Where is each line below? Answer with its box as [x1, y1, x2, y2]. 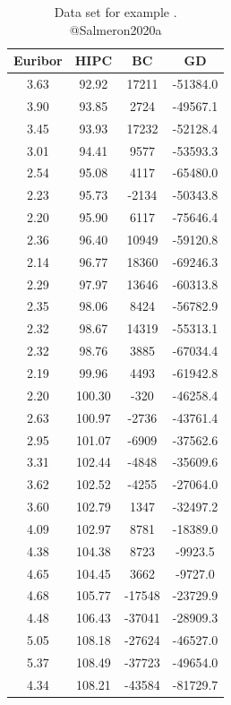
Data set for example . [54, 3, 177, 21]
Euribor [13, 51, 63, 70]
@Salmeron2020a [69, 20, 162, 39]
